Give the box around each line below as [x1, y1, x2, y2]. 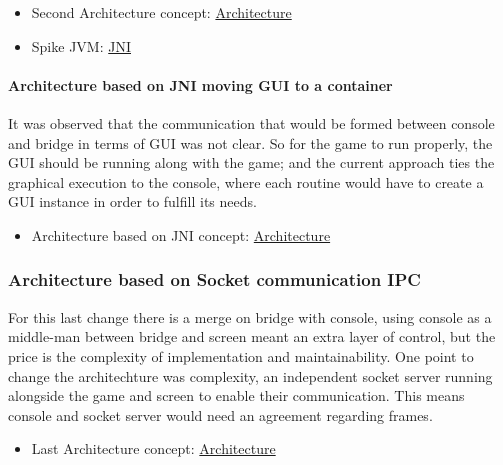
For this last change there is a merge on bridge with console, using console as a [8, 306, 492, 327]
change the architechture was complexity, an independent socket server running [8, 365, 493, 386]
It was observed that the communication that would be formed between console [8, 112, 495, 133]
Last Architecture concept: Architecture [31, 438, 276, 459]
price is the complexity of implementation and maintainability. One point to [8, 345, 474, 366]
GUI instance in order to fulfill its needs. [8, 191, 257, 212]
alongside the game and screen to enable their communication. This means [8, 385, 465, 406]
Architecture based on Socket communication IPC [8, 267, 421, 292]
